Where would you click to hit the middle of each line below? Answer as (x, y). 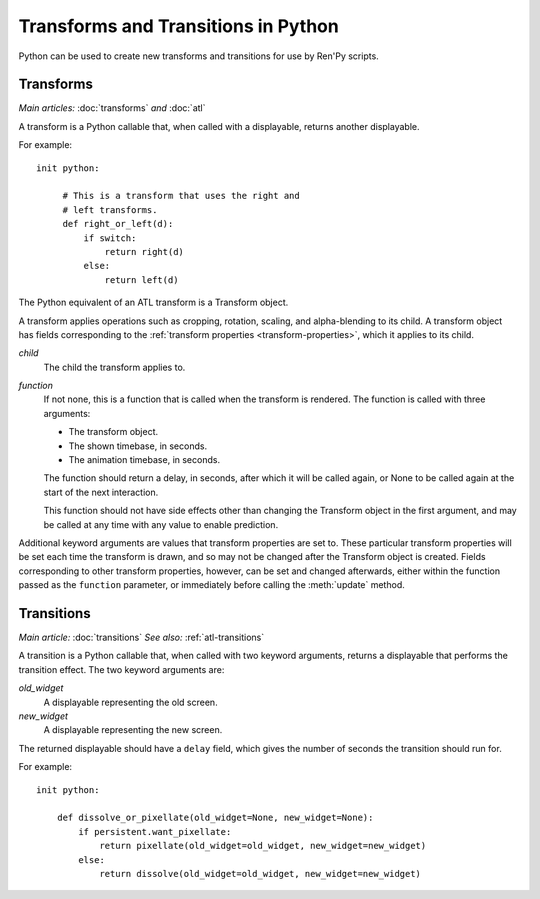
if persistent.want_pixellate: (155, 831)
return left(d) (141, 279)
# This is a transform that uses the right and (181, 196)
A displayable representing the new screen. (133, 730)
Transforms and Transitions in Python (178, 26)
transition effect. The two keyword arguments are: (121, 669)
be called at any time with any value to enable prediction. (161, 524)
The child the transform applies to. (114, 367)
